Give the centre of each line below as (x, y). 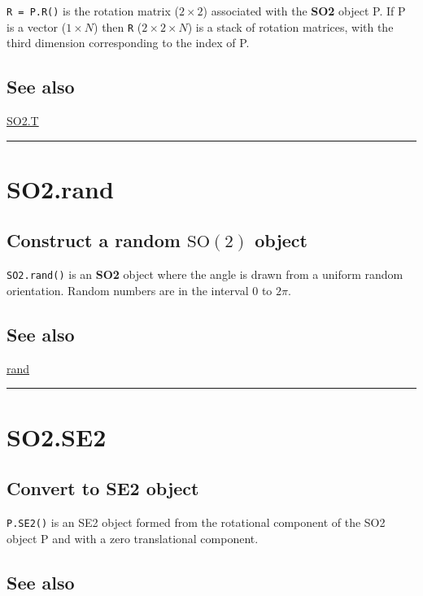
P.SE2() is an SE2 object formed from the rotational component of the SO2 (196, 522)
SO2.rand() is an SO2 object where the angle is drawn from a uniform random (205, 274)
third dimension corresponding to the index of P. (128, 43)
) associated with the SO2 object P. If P (304, 11)
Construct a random (94, 240)
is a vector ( (37, 26)
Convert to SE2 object (103, 488)
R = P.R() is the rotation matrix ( (93, 11)
